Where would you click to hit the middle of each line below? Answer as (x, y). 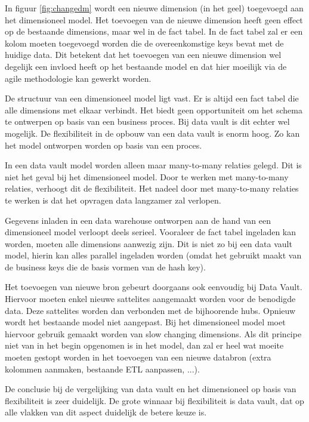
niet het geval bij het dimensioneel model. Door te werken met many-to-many (147, 176)
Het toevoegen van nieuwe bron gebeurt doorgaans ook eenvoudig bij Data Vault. (154, 287)
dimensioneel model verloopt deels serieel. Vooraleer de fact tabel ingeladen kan (151, 232)
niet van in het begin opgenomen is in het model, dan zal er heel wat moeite (144, 345)
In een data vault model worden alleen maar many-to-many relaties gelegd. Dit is (153, 165)
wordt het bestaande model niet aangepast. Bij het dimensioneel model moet (145, 322)
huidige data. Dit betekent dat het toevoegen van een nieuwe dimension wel (143, 55)
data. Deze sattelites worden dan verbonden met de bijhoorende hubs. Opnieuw (150, 310)
